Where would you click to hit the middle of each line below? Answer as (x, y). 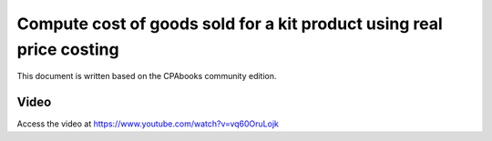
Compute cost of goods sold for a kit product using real (230, 24)
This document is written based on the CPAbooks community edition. (147, 76)
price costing (68, 49)
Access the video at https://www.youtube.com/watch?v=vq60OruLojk (148, 124)
